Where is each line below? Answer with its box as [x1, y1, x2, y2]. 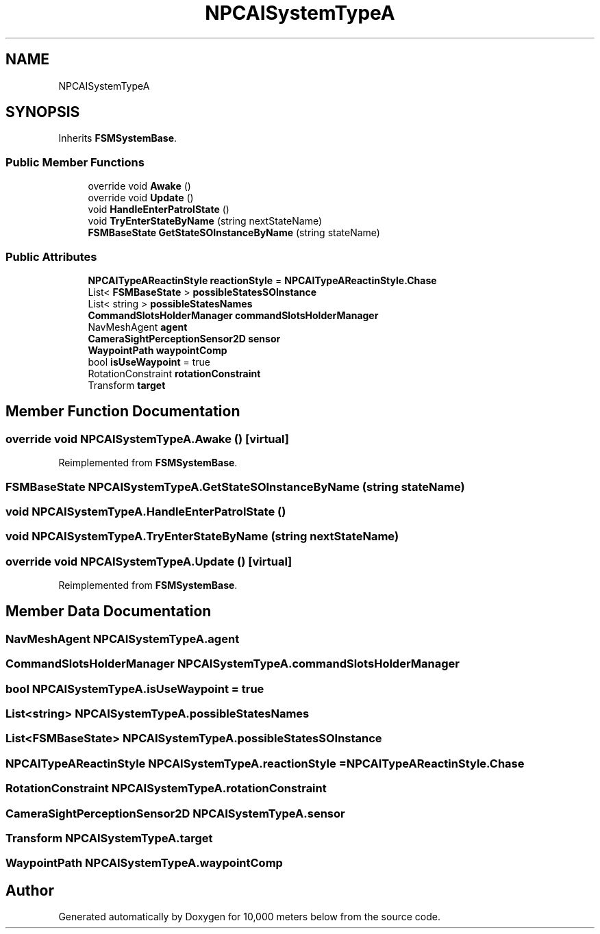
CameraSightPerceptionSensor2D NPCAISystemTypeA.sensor [5, 806, 345, 820]
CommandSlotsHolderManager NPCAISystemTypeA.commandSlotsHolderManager [5, 657, 460, 671]
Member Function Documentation [5, 403, 240, 420]
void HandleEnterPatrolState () [88, 203, 229, 216]
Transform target [88, 379, 166, 391]
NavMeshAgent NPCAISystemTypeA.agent [5, 631, 240, 646]
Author [5, 881, 54, 899]
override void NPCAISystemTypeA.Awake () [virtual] [5, 431, 289, 446]
